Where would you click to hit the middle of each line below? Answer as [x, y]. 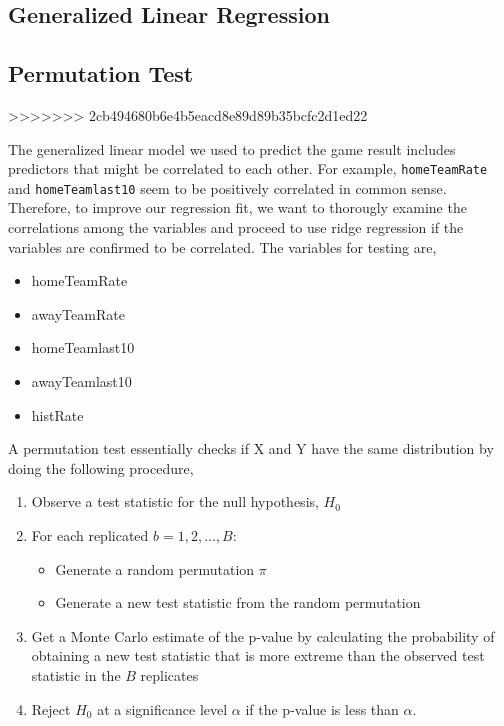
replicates [169, 674]
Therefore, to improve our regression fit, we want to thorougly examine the [237, 207]
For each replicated [90, 535]
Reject [51, 708]
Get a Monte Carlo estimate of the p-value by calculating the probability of [263, 635]
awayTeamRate [78, 313]
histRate [57, 414]
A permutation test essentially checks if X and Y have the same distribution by [251, 448]
